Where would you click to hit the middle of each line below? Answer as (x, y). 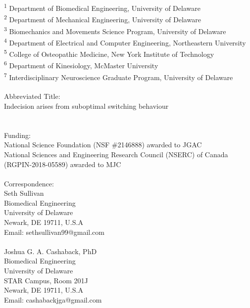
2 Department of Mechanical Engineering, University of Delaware (102, 19)
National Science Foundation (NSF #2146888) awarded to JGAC (103, 145)
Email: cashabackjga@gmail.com (53, 299)
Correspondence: (29, 183)
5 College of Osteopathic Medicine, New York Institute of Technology (109, 53)
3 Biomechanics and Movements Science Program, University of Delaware (115, 30)
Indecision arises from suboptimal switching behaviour (86, 106)
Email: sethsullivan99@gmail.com (54, 232)
